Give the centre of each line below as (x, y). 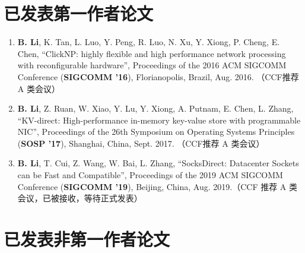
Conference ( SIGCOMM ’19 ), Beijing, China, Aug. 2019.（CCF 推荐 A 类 (158, 186)
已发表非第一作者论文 (87, 239)
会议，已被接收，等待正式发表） (80, 198)
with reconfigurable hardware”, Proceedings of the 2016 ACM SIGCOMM (152, 65)
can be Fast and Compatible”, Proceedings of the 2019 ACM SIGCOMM (150, 175)
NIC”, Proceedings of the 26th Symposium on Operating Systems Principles (156, 132)
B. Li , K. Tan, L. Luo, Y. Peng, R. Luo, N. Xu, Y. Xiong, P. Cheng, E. (149, 42)
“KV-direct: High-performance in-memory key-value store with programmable (159, 120)
